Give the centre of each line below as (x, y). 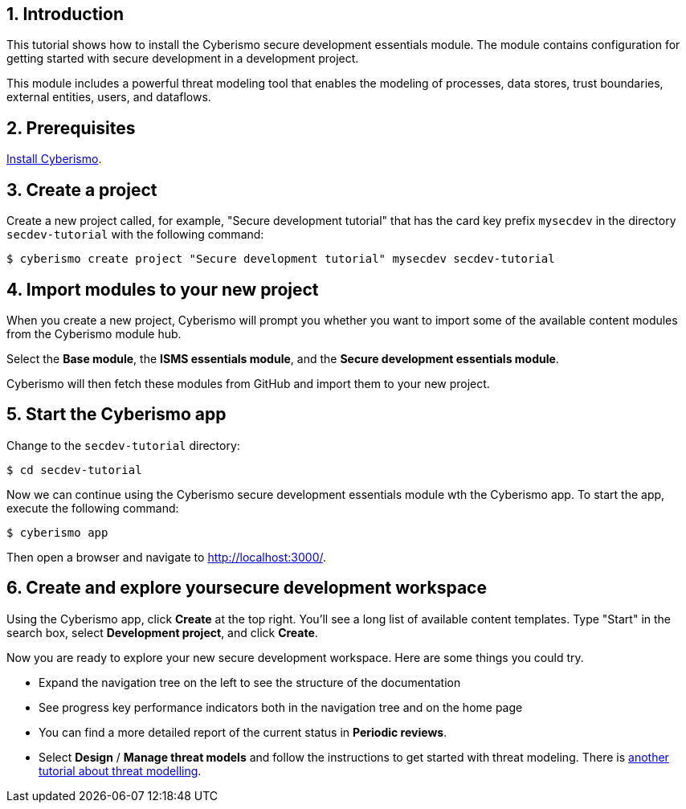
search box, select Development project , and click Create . (162, 632)
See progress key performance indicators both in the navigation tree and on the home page (281, 707)
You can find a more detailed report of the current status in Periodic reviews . (243, 732)
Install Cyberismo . (54, 159)
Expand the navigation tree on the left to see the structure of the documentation (250, 682)
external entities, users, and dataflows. (109, 97)
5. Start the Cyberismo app (116, 415)
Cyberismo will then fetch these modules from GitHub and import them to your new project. (248, 383)
